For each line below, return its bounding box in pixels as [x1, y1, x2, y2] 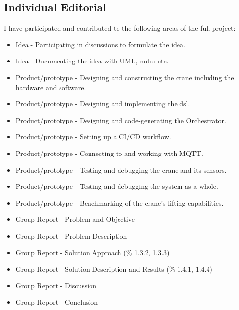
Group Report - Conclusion [15, 297, 98, 307]
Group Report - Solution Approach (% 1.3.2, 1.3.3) [15, 247, 170, 257]
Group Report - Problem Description [15, 230, 127, 241]
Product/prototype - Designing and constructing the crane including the [15, 72, 234, 82]
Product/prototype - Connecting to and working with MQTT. [15, 148, 203, 158]
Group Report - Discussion [15, 280, 96, 290]
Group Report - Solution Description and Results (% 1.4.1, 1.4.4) [15, 264, 212, 274]
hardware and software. [15, 82, 86, 92]
